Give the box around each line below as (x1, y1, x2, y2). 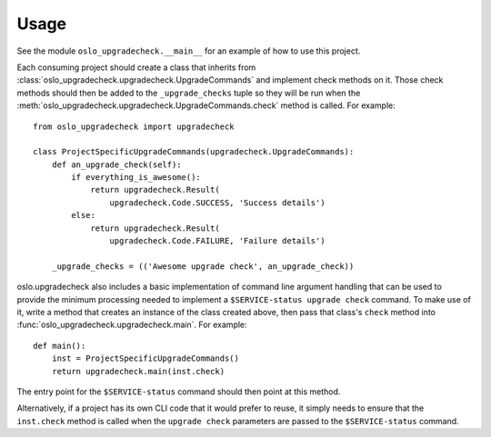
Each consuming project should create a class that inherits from (16, 62, 256, 73)
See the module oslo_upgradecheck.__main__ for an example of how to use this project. (16, 45, 361, 56)
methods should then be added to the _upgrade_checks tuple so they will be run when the (16, 87, 361, 98)
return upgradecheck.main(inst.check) (51, 366, 225, 376)
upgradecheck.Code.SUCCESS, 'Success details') (109, 197, 326, 208)
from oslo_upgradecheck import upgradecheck (33, 121, 235, 132)
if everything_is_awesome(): (71, 173, 202, 183)
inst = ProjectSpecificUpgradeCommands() (51, 353, 240, 363)
